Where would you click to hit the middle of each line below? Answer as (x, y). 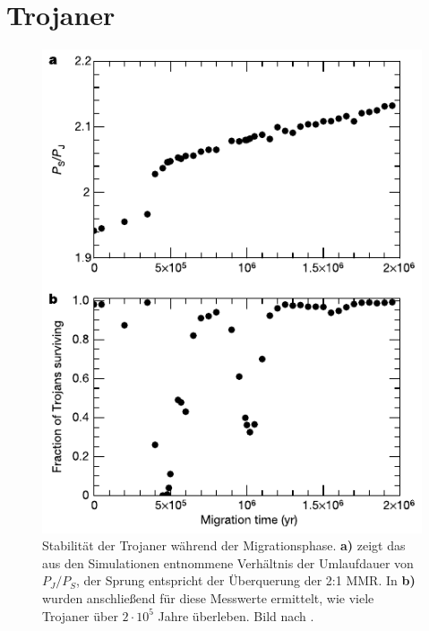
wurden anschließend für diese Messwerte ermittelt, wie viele (208, 597)
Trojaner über (80, 615)
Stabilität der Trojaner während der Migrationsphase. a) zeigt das (224, 545)
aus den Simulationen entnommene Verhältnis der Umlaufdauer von (228, 562)
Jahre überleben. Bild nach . (236, 615)
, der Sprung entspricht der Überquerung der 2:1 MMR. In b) (246, 580)
